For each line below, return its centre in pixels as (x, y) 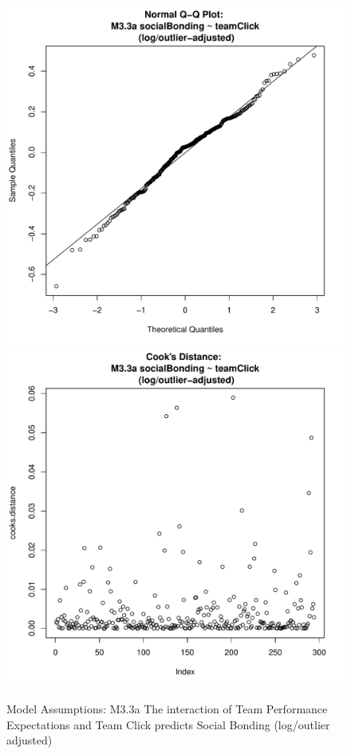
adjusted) (30, 740)
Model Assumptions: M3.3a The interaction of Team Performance (167, 709)
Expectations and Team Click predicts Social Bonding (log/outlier (168, 724)
